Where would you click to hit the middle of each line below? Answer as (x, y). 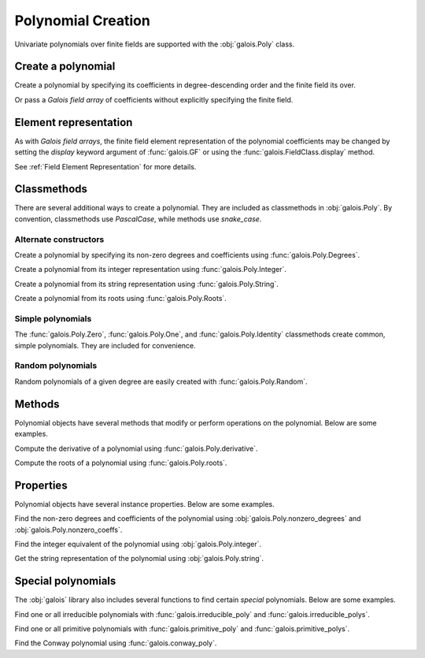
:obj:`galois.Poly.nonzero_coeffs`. (68, 530)
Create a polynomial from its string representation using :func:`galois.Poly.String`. (146, 284)
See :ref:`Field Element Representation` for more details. (105, 166)
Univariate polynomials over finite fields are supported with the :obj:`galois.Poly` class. (155, 44)
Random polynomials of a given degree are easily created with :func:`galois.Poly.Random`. (161, 381)
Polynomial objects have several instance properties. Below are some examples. (144, 504)
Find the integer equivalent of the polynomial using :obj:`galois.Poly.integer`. (138, 544)
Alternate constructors (59, 239)
